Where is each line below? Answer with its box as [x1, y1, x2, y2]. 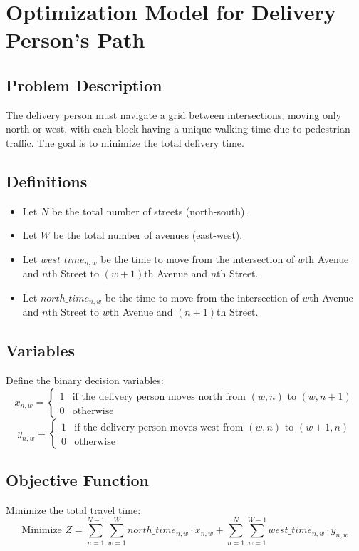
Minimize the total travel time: [6, 503, 141, 517]
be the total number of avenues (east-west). [53, 227, 243, 242]
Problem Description [6, 73, 162, 96]
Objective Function [6, 469, 150, 491]
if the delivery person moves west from [74, 422, 244, 433]
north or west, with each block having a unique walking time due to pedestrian [6, 121, 350, 136]
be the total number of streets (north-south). [51, 203, 248, 218]
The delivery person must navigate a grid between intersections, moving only [6, 107, 342, 122]
